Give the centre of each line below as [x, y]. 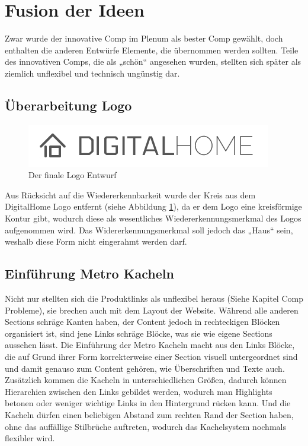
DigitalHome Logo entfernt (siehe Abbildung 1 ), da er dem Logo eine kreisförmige [153, 206]
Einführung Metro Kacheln [89, 273]
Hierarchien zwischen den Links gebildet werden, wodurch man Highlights [139, 391]
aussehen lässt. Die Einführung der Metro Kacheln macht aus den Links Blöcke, [150, 345]
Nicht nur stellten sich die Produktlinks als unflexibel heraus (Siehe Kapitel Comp [154, 298]
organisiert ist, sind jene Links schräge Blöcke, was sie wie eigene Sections [139, 333]
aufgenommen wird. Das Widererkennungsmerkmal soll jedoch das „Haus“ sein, [149, 230]
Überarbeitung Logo [68, 105]
